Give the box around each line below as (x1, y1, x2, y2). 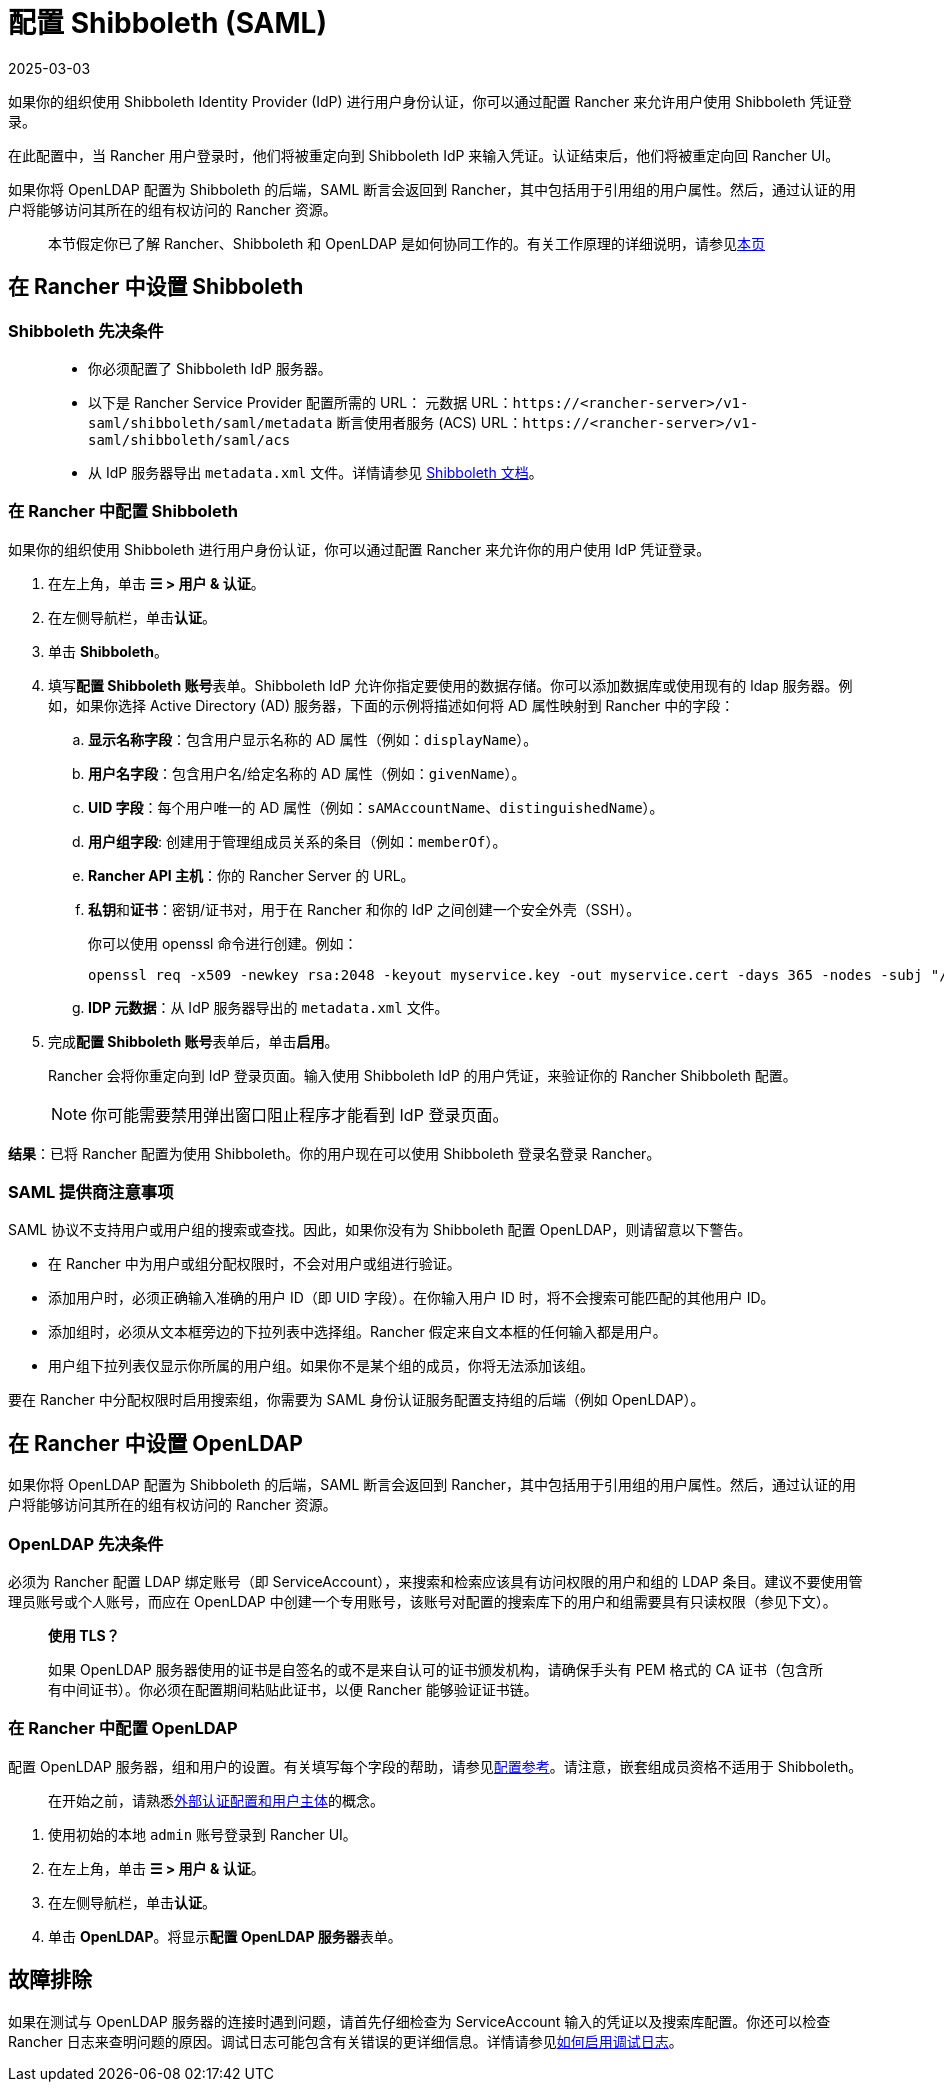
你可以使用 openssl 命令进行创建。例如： (88, 934, 358, 952)
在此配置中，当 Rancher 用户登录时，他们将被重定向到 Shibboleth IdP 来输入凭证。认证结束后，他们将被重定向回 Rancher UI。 (8, 146, 840, 164)
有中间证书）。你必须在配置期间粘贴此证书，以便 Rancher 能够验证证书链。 (48, 1681, 538, 1699)
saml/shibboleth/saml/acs (88, 431, 291, 448)
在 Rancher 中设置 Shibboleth (8, 274, 304, 300)
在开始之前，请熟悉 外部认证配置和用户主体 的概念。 (48, 1791, 384, 1809)
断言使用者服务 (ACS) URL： (336, 413, 523, 431)
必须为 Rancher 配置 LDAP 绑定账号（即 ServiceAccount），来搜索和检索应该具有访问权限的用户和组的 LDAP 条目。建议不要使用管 (8, 1573, 863, 1591)
